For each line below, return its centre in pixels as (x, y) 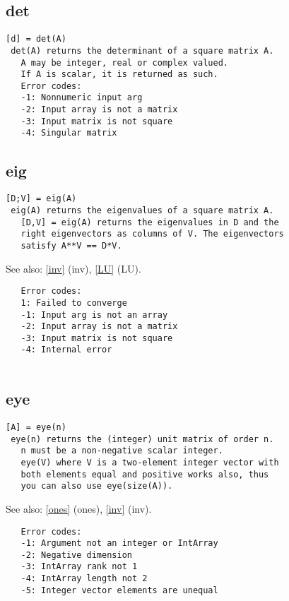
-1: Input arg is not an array (94, 315)
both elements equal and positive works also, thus (145, 474)
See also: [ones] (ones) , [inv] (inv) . (79, 508)
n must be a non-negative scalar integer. (122, 451)
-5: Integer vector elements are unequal (119, 590)
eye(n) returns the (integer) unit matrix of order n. (142, 439)
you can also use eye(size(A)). (97, 486)
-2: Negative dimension (76, 555)
